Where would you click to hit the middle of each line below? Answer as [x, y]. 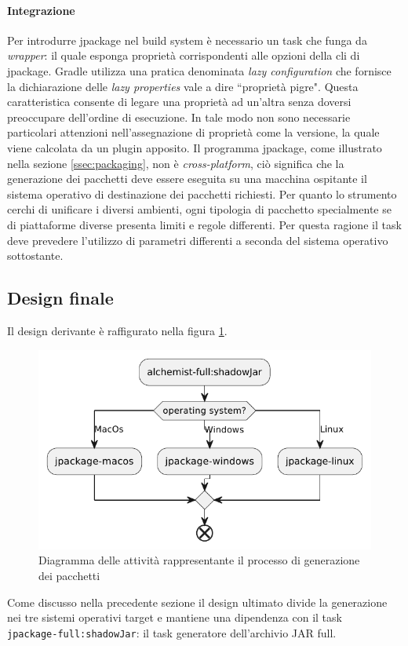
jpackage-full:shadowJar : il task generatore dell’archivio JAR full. [172, 632]
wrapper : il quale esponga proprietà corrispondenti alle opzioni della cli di [184, 55]
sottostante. [35, 255]
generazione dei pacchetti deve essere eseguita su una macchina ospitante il [187, 179]
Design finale [60, 298]
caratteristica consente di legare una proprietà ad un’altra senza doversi [179, 102]
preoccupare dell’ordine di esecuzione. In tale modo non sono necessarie [179, 117]
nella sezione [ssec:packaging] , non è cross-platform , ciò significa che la [176, 163]
